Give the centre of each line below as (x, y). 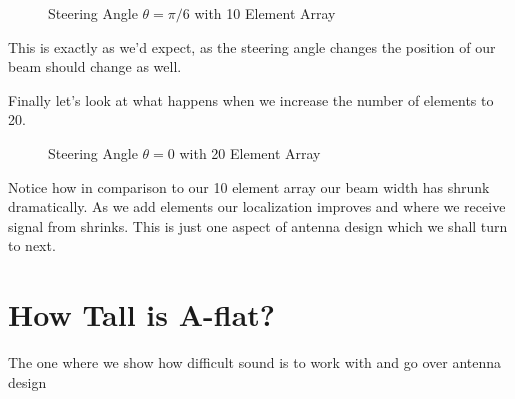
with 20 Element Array (250, 152)
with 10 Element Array (265, 13)
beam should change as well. (95, 66)
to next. (32, 245)
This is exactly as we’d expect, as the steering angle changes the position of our (252, 46)
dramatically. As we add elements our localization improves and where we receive (257, 206)
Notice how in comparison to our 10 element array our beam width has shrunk (249, 186)
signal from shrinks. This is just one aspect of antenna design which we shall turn (258, 225)
